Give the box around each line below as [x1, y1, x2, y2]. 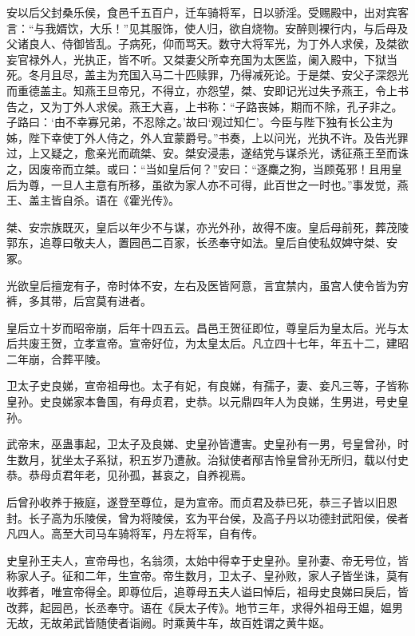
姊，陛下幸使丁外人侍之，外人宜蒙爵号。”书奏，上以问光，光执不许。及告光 [6, 129, 397, 145]
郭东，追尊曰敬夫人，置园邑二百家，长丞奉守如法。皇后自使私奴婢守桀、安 [6, 234, 397, 251]
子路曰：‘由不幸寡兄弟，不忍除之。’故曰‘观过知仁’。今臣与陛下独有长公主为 [6, 113, 393, 130]
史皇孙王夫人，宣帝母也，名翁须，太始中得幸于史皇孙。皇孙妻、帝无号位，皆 [6, 551, 409, 568]
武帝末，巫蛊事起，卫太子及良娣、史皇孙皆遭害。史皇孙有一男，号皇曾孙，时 [6, 435, 409, 452]
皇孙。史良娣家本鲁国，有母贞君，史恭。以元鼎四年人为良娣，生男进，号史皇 [6, 393, 409, 410]
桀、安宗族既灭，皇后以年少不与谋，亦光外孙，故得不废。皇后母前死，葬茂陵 [6, 218, 409, 235]
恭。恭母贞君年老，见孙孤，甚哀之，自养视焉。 [6, 467, 252, 483]
